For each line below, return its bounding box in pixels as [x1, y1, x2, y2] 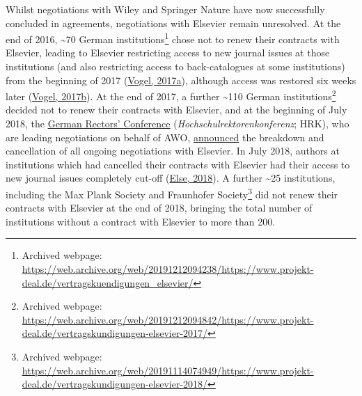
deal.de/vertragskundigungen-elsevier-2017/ [22, 326, 208, 340]
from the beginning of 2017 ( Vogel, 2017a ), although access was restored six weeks [6, 72, 356, 87]
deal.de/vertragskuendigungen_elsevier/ [22, 275, 194, 290]
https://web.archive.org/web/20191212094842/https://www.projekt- [22, 312, 314, 326]
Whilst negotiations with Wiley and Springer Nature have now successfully [6, 2, 325, 16]
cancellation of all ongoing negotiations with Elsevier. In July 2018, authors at [6, 143, 340, 158]
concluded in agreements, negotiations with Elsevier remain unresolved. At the [6, 15, 341, 30]
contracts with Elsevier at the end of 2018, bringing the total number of [6, 200, 313, 215]
